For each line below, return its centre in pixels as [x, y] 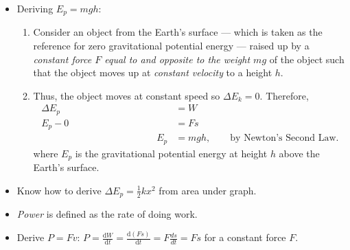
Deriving [35, 8]
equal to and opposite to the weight [177, 59]
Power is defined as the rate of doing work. [107, 214]
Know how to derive [59, 190]
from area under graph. [208, 190]
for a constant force [245, 237]
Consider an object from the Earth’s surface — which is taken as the [178, 32]
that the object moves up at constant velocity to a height [153, 72]
